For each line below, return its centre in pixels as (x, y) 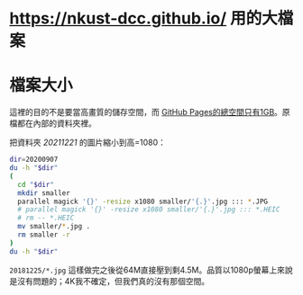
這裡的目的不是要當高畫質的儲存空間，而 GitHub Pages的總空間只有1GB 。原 (150, 112)
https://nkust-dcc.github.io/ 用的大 (143, 18)
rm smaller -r (44, 235)
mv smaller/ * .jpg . (54, 227)
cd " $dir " (36, 184)
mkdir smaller (44, 193)
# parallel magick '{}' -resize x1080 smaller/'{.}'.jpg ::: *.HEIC (149, 210)
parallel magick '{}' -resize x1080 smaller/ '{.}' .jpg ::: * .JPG (143, 201)
